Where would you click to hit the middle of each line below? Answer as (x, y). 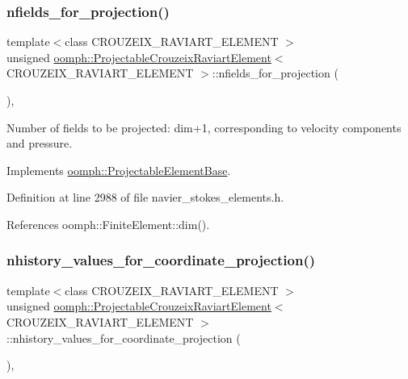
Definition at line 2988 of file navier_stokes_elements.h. (145, 197)
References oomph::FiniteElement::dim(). (108, 224)
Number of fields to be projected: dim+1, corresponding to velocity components (204, 127)
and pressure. (40, 143)
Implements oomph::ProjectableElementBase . (119, 170)
